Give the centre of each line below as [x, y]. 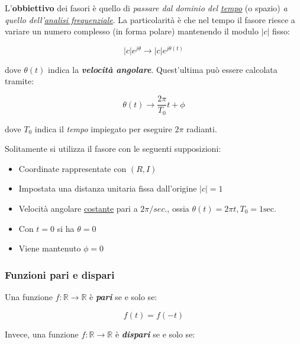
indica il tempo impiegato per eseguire [103, 128]
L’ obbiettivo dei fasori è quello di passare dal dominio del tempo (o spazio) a [146, 8]
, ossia [178, 208]
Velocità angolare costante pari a [78, 208]
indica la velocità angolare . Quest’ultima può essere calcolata [163, 69]
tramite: [20, 81]
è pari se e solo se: [123, 296]
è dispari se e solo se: [155, 334]
